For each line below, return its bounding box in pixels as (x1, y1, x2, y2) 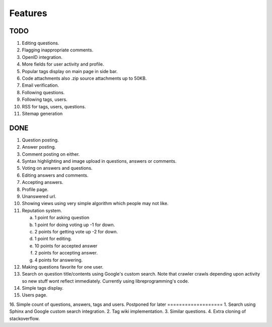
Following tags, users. (22, 96, 67, 103)
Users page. (22, 292, 47, 298)
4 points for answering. (34, 257, 83, 263)
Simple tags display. (22, 285, 64, 291)
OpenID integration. (22, 54, 63, 60)
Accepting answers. (22, 179, 63, 185)
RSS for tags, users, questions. (22, 103, 86, 109)
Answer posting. (22, 144, 56, 150)
